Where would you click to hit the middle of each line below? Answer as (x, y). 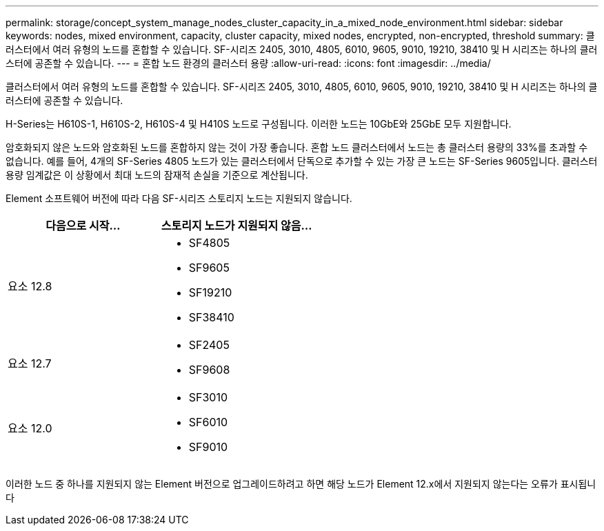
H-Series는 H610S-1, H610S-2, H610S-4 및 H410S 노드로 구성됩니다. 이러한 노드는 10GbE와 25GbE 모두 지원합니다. (259, 124)
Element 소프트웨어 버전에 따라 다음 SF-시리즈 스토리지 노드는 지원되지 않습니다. (179, 198)
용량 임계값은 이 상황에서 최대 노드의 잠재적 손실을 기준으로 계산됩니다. (157, 175)
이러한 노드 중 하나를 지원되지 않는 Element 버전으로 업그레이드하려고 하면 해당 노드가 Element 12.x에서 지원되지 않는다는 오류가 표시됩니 (301, 484)
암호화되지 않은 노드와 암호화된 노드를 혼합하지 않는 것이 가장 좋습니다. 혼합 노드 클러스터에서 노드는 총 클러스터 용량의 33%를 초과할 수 (297, 147)
